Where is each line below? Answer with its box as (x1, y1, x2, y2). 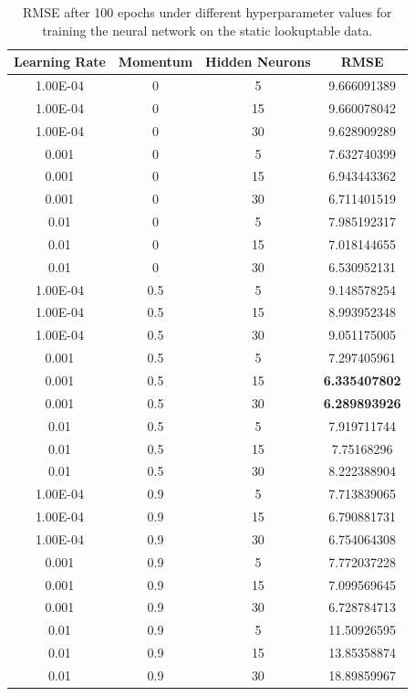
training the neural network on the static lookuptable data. (42, 20, 373, 39)
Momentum (118, 52, 193, 71)
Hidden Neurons (205, 52, 311, 71)
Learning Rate (14, 52, 106, 71)
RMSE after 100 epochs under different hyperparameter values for (23, 3, 392, 21)
